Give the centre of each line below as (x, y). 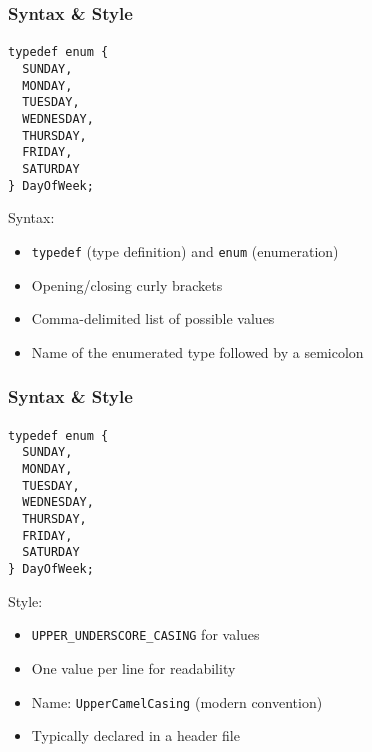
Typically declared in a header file (135, 735)
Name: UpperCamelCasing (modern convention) (177, 701)
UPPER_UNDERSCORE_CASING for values (145, 634)
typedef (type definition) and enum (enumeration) (185, 250)
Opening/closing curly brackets (127, 284)
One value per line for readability (133, 667)
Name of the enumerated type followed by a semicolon (197, 351)
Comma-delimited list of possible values (153, 318)
